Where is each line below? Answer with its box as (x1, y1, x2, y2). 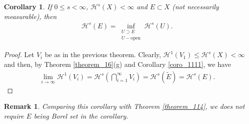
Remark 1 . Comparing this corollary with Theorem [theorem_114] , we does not (4, 101, 245, 111)
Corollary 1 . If (4, 1, 52, 11)
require (4, 111, 24, 121)
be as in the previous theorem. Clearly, (45, 49, 161, 60)
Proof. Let (4, 49, 34, 60)
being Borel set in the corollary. (34, 111, 129, 121)
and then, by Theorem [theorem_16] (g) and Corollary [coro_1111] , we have (4, 59, 231, 69)
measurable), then (4, 11, 57, 21)
